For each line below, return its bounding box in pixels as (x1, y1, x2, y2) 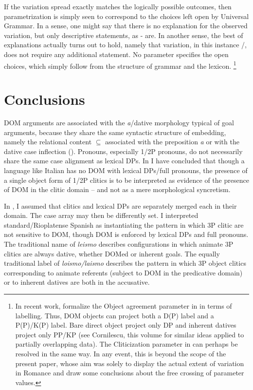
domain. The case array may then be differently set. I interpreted (4, 210, 199, 220)
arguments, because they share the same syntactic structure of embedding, (4, 127, 226, 137)
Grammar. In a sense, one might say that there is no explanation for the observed (4, 20, 248, 31)
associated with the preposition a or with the (105, 136, 239, 147)
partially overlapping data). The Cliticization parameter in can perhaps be (15, 339, 238, 349)
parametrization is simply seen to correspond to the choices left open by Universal (4, 11, 249, 21)
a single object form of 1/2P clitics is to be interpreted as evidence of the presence (4, 175, 249, 185)
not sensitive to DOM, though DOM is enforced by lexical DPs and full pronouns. (4, 229, 249, 239)
